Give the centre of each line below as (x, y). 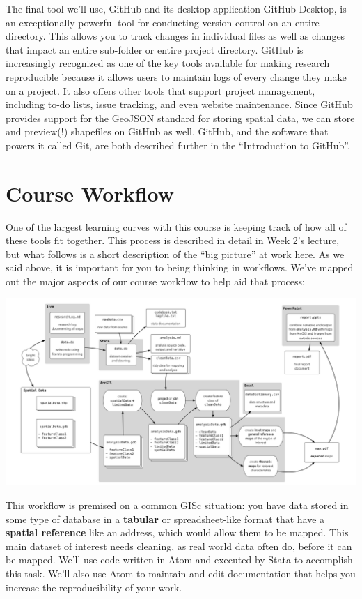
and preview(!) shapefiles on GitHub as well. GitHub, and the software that (167, 131)
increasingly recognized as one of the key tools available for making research (168, 63)
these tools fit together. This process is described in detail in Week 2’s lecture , (173, 240)
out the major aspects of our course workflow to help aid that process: (155, 281)
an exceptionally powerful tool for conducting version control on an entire (163, 22)
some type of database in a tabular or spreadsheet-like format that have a (165, 518)
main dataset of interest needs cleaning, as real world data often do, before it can (179, 546)
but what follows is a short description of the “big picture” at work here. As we (175, 253)
